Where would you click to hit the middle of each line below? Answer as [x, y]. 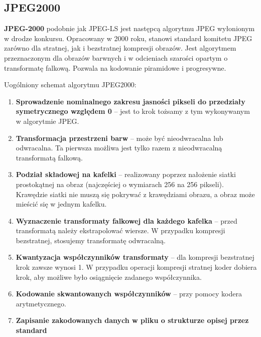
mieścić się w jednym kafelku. [61, 204]
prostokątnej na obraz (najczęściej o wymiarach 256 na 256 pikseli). [120, 184]
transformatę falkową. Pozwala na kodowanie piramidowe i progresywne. [115, 67]
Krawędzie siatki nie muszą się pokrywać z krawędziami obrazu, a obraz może [135, 194]
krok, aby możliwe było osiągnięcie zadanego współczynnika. [109, 277]
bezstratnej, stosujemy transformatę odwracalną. [91, 240]
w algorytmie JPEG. [47, 121]
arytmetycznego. [41, 303]
